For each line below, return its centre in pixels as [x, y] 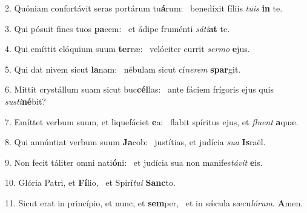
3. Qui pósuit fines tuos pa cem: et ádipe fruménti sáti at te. [117, 28]
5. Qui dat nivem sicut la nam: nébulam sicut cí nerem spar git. [123, 69]
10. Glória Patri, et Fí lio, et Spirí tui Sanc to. [90, 182]
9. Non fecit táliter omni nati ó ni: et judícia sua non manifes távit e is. [134, 162]
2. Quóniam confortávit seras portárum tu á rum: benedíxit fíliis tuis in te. [144, 8]
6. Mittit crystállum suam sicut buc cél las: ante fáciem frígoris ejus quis [139, 89]
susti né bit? [25, 101]
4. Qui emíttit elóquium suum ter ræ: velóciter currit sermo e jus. [127, 49]
